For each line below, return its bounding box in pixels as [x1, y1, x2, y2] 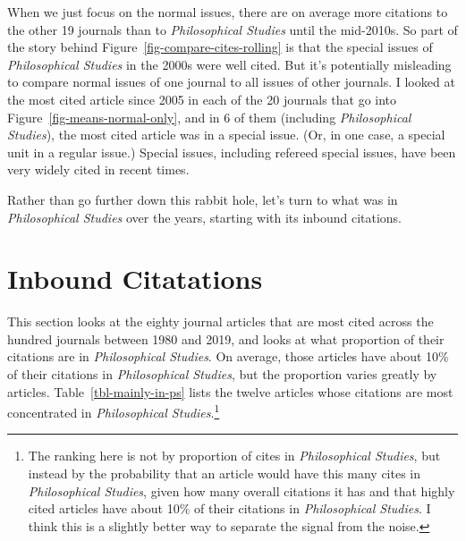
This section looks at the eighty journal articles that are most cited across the [7, 312, 434, 331]
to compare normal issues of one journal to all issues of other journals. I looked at [7, 72, 455, 91]
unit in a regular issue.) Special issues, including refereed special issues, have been [7, 142, 456, 161]
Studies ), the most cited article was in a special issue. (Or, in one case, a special [7, 125, 445, 144]
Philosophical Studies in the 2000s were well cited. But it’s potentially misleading [7, 55, 452, 73]
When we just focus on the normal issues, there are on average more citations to [7, 3, 448, 21]
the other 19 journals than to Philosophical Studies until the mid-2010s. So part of [7, 20, 458, 38]
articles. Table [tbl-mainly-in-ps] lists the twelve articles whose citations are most [7, 382, 453, 401]
